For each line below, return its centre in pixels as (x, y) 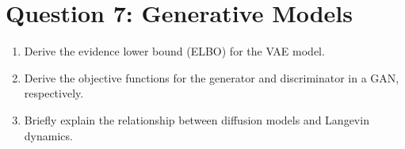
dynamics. (48, 135)
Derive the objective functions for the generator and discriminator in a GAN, (212, 77)
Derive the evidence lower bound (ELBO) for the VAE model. (174, 51)
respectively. (54, 93)
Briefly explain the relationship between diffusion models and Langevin (197, 119)
